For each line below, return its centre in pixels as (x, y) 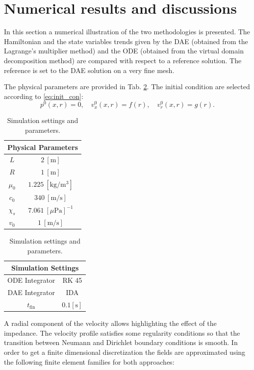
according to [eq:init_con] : (44, 96)
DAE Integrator (31, 292)
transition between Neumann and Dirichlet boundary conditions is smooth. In (121, 342)
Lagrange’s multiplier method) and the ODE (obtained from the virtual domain (124, 51)
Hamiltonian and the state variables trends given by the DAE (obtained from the (126, 41)
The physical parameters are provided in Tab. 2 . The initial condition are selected (127, 86)
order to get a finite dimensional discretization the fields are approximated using (125, 352)
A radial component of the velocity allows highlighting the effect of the (110, 323)
